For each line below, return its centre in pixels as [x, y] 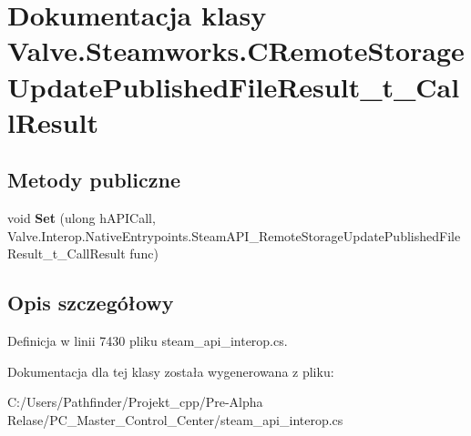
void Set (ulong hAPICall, [82, 218]
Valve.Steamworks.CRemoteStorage [236, 51]
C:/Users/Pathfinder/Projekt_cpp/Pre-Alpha [135, 402]
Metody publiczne [94, 180]
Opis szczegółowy [91, 303]
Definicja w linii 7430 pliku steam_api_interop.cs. [148, 341]
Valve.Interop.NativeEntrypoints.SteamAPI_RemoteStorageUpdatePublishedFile [234, 235]
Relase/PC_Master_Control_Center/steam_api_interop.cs [175, 419]
